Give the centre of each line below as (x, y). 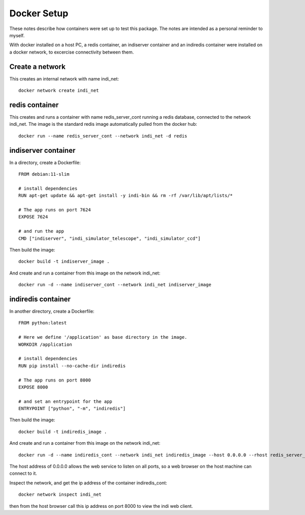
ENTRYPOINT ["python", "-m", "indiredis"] (72, 409)
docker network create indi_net (59, 91)
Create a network (37, 66)
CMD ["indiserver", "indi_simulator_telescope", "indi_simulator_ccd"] (110, 238)
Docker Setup (39, 13)
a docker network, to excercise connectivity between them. (72, 52)
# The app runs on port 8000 (55, 380)
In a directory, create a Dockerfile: (45, 162)
